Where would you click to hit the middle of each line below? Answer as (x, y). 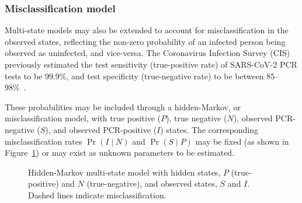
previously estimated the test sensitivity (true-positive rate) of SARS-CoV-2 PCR (151, 64)
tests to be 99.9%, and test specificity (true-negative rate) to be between (134, 76)
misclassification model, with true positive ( (83, 118)
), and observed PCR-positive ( (101, 129)
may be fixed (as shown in (242, 141)
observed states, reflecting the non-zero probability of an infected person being (145, 41)
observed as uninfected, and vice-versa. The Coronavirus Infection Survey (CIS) (147, 53)
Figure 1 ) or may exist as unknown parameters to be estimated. (120, 153)
